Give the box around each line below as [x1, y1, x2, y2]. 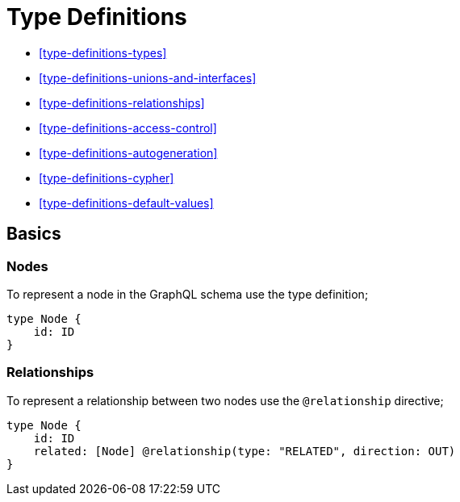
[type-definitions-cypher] [39, 170, 174, 185]
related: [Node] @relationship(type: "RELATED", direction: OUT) [33, 444, 456, 458]
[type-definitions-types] [39, 45, 167, 60]
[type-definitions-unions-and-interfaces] [39, 70, 257, 85]
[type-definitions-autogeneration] [39, 145, 218, 160]
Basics [6, 224, 61, 245]
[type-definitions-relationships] [39, 95, 205, 110]
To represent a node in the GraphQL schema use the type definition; [6, 287, 369, 301]
